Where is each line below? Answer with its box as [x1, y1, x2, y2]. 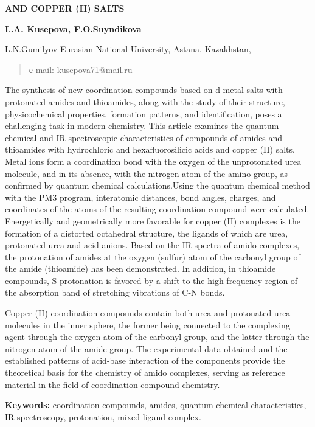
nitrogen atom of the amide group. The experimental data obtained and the [5, 342, 288, 355]
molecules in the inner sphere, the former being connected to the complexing [5, 318, 290, 331]
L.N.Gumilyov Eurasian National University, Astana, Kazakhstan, [5, 43, 251, 55]
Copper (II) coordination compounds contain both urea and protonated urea [5, 307, 291, 319]
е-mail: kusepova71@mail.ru [29, 63, 133, 75]
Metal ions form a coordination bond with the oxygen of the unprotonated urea [5, 154, 302, 167]
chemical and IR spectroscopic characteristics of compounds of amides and [5, 131, 283, 144]
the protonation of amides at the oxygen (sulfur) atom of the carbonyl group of [5, 250, 300, 263]
